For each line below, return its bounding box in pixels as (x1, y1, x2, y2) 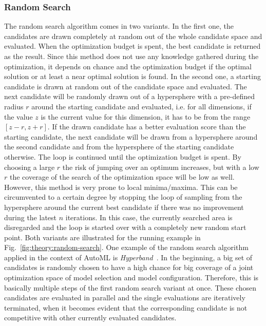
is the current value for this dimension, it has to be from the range (41, 111, 251, 122)
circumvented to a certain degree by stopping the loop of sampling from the (4, 191, 242, 202)
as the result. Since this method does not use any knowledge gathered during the (4, 51, 259, 61)
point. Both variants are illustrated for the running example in (4, 232, 201, 242)
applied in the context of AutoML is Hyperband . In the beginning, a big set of (4, 252, 253, 262)
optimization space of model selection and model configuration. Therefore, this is (4, 272, 259, 283)
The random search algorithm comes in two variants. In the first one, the (4, 21, 234, 31)
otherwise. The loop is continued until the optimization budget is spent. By (4, 151, 241, 162)
